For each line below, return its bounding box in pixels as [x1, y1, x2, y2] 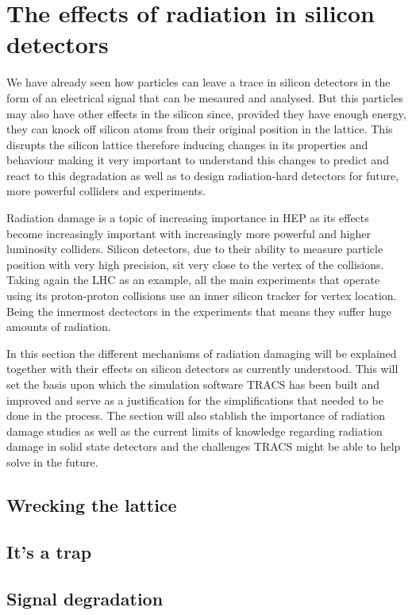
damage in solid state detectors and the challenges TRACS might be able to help [6, 438, 401, 455]
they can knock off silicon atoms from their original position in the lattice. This [6, 121, 393, 137]
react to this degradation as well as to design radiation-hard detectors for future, [6, 167, 399, 183]
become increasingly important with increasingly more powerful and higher [6, 225, 371, 241]
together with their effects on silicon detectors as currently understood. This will [6, 360, 399, 377]
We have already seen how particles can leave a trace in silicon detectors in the [6, 74, 391, 90]
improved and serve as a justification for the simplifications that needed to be [6, 391, 383, 408]
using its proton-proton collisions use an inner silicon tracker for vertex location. [6, 287, 397, 304]
